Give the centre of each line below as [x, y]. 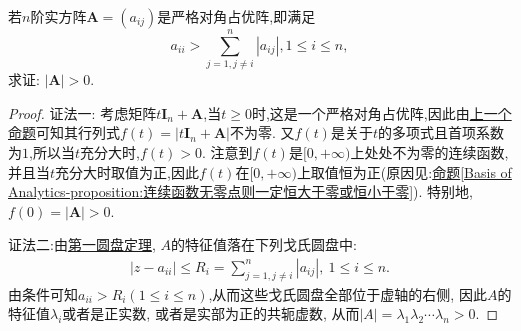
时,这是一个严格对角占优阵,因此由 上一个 [381, 112]
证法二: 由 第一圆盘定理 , [82, 244]
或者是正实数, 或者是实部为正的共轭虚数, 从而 [211, 313]
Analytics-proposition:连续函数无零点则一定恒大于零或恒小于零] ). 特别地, [240, 191]
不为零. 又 [262, 132]
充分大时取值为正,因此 [127, 171]
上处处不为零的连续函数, [429, 151]
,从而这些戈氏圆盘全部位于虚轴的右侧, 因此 [347, 293]
